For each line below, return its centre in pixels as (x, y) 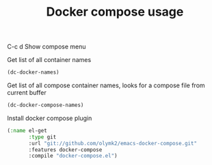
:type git (42, 137)
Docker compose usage (115, 12)
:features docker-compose (65, 150)
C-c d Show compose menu (47, 47)
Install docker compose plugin (50, 118)
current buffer (27, 93)
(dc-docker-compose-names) (45, 105)
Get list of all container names (49, 60)
